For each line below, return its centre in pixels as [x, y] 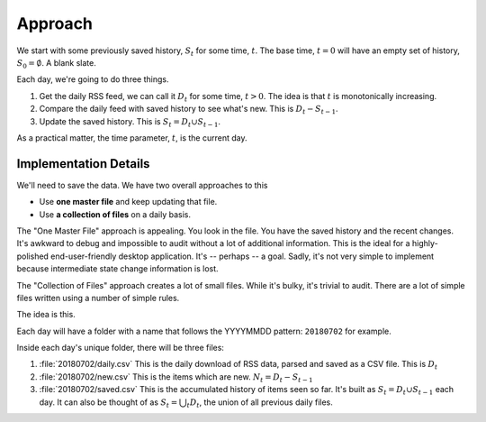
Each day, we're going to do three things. [93, 79]
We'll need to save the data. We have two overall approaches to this [142, 185]
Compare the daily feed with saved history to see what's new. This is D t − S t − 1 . [189, 110]
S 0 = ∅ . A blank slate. [56, 64]
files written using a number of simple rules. [98, 298]
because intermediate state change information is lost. [118, 269]
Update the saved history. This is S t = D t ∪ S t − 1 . [130, 122]
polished [33, 256]
